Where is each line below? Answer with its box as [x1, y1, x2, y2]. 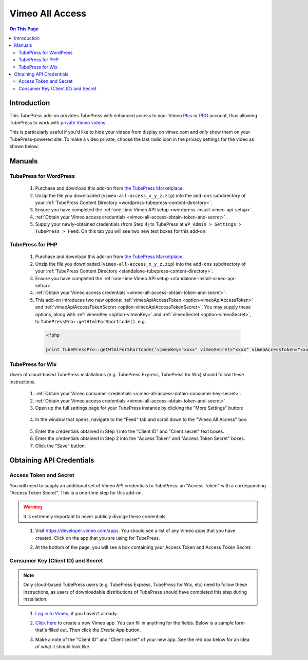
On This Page [9, 26, 39, 32]
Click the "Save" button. [35, 443, 86, 449]
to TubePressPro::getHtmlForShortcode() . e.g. [35, 318, 146, 324]
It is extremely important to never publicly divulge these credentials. [23, 513, 167, 519]
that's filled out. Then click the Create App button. [35, 627, 141, 633]
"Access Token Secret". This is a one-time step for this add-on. [9, 490, 143, 496]
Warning [23, 504, 42, 510]
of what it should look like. [35, 644, 91, 650]
